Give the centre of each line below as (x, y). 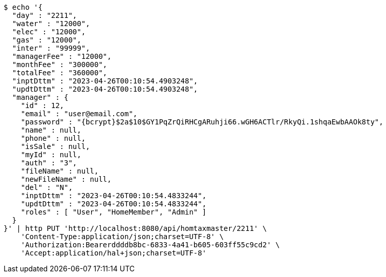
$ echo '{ (23, 7)
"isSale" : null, (55, 146)
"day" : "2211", (45, 15)
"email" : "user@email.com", (79, 114)
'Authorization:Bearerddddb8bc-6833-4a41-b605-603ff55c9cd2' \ (150, 245)
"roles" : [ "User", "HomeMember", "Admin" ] (114, 212)
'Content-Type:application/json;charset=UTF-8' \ (122, 237)
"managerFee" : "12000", (62, 56)
